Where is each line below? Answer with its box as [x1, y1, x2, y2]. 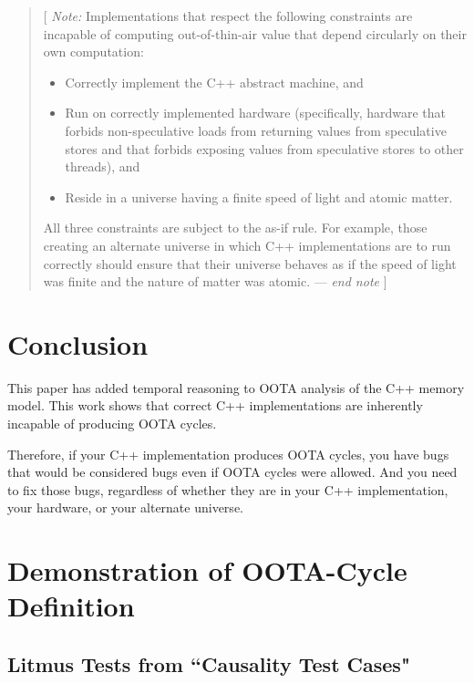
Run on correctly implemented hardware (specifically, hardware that [65, 103, 447, 122]
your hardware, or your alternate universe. [7, 498, 243, 517]
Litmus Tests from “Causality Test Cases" [7, 649, 410, 678]
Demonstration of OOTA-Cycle [7, 552, 407, 589]
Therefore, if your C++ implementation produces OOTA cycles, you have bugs [7, 444, 449, 463]
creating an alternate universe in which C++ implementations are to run [43, 235, 451, 254]
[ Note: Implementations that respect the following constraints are [43, 6, 413, 25]
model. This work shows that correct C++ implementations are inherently [7, 396, 423, 415]
